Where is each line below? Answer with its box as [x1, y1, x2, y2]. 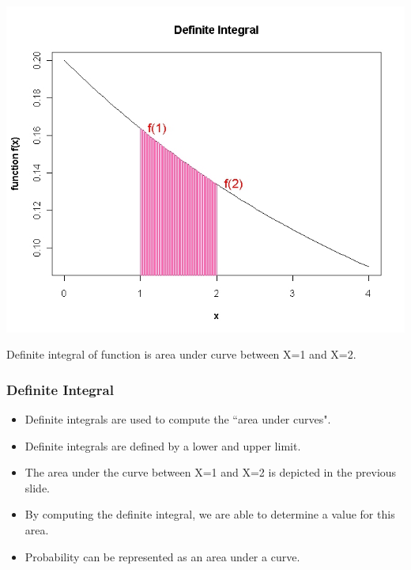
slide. [25, 479, 50, 496]
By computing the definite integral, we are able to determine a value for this [25, 506, 395, 522]
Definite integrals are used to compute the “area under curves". [25, 411, 331, 427]
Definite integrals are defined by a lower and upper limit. [25, 437, 301, 454]
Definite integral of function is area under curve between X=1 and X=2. [6, 346, 356, 363]
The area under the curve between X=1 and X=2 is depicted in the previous [25, 464, 397, 481]
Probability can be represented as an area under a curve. [25, 548, 300, 564]
